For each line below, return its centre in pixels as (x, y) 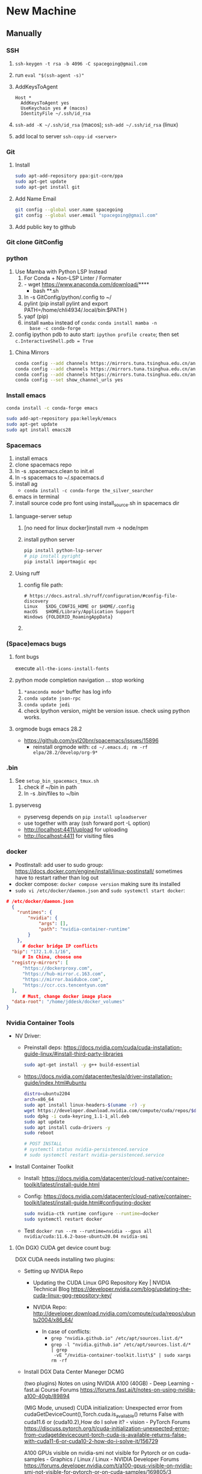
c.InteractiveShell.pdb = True (54, 341)
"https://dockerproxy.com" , (57, 968)
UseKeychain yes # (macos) (54, 108)
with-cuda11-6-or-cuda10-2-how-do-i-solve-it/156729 (91, 1441)
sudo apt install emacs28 (38, 430)
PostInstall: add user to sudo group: (59, 864)
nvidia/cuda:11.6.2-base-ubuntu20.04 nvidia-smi (86, 1237)
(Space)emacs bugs (36, 643)
